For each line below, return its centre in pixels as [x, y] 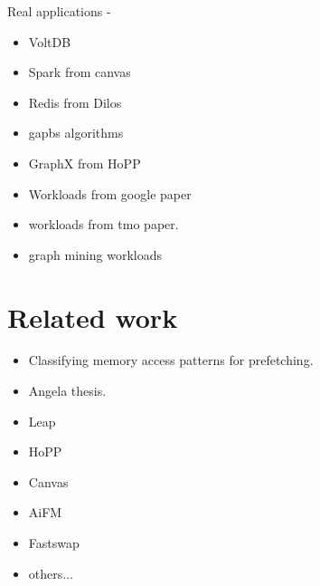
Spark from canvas [80, 72]
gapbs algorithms [76, 133]
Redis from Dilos [75, 102]
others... [51, 573]
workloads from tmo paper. [104, 224]
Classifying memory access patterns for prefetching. [171, 360]
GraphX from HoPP [85, 163]
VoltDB [50, 41]
